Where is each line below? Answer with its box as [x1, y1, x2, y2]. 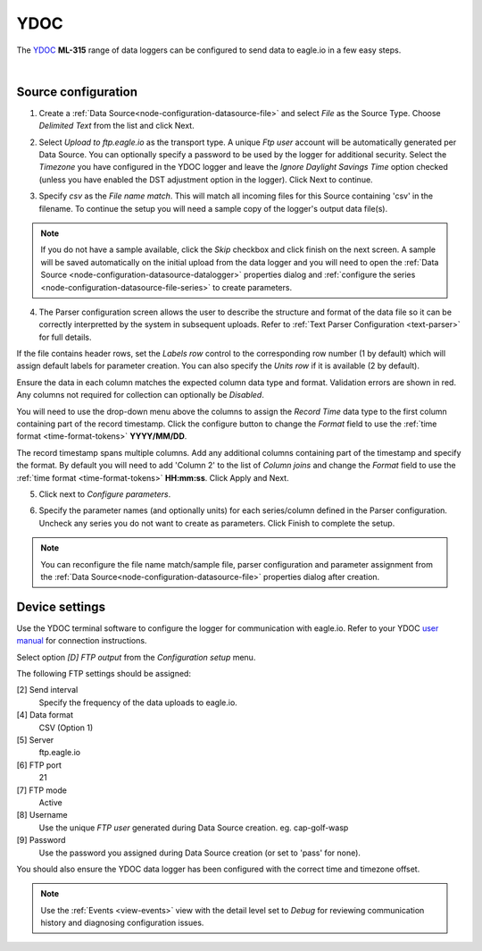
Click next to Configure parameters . [38, 489, 171, 500]
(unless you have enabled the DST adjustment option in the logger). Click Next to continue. [38, 174, 374, 185]
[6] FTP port [16, 760, 62, 770]
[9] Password [16, 835, 66, 846]
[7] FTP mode [16, 785, 67, 795]
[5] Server [16, 734, 54, 745]
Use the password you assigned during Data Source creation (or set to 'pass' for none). [38, 847, 361, 858]
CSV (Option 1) [38, 722, 94, 733]
